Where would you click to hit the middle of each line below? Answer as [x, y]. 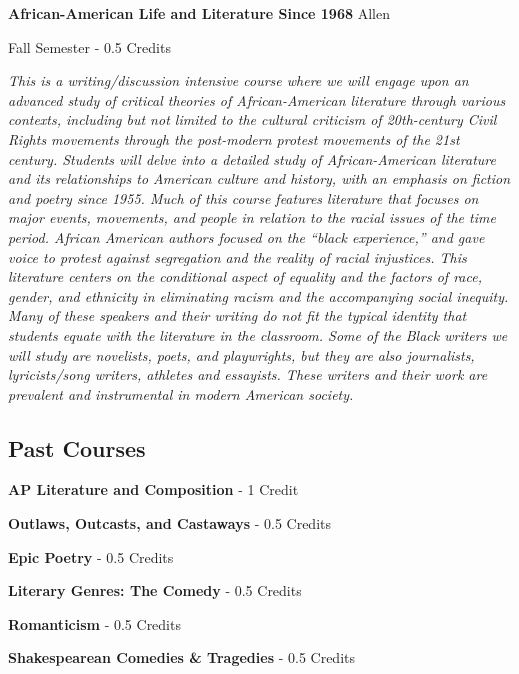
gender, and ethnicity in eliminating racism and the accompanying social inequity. [258, 295]
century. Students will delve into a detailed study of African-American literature [252, 158]
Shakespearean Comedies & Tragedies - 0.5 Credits [181, 657]
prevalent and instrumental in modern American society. [181, 393]
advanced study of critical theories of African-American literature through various [257, 99]
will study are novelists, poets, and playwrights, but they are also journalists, [241, 354]
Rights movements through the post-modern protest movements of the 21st [234, 138]
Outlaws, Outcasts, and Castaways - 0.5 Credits [169, 523]
